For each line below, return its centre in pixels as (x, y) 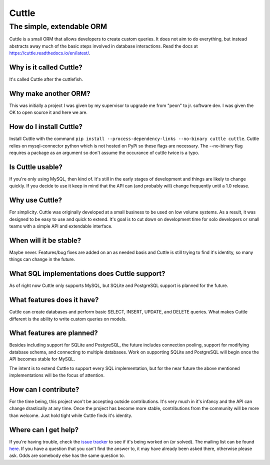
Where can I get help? (44, 430)
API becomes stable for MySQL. (42, 359)
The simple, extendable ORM (58, 26)
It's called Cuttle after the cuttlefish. (46, 79)
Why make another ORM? (50, 93)
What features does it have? (54, 300)
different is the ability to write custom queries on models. (68, 319)
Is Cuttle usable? (36, 167)
